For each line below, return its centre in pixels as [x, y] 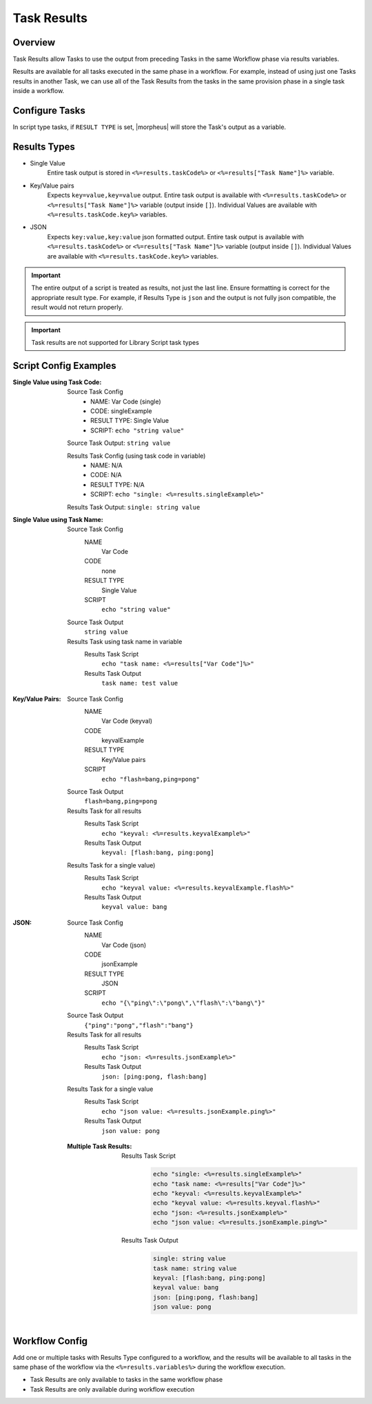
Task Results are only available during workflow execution [112, 1389]
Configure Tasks [49, 111]
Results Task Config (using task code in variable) [136, 456]
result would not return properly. [77, 308]
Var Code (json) [124, 945]
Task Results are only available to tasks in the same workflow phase [126, 1380]
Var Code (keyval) [127, 721]
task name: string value [195, 1268]
